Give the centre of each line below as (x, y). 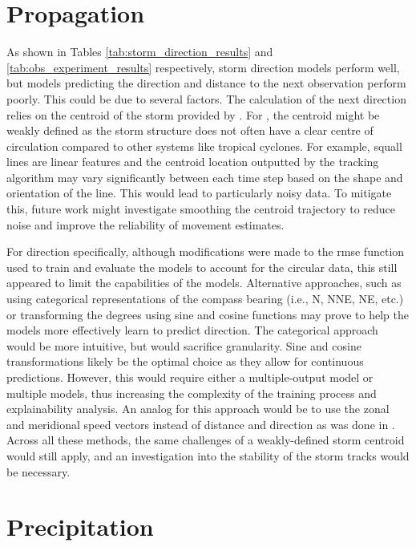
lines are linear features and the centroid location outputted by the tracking (193, 162)
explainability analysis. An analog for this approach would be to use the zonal (198, 409)
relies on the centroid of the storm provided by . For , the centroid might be (193, 114)
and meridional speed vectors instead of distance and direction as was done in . (201, 424)
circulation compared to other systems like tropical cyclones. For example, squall (204, 146)
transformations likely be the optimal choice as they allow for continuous (185, 361)
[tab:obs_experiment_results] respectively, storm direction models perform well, (203, 67)
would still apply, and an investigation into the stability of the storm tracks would (208, 455)
